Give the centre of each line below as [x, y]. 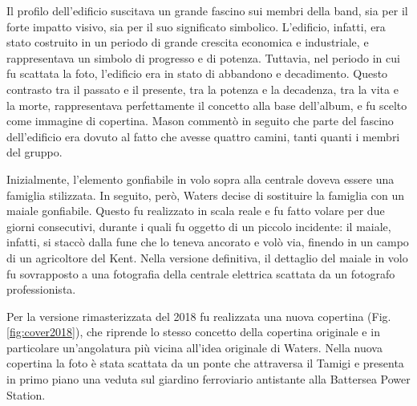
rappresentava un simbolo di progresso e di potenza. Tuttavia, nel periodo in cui [203, 57]
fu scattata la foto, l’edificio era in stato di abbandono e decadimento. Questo [197, 73]
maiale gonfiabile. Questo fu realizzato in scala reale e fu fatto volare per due [196, 211]
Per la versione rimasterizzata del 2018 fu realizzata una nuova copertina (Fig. [199, 316]
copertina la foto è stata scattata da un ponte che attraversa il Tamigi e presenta [205, 363]
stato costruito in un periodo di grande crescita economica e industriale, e [188, 42]
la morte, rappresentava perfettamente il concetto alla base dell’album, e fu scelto [207, 105]
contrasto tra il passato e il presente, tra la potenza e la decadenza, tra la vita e [202, 89]
